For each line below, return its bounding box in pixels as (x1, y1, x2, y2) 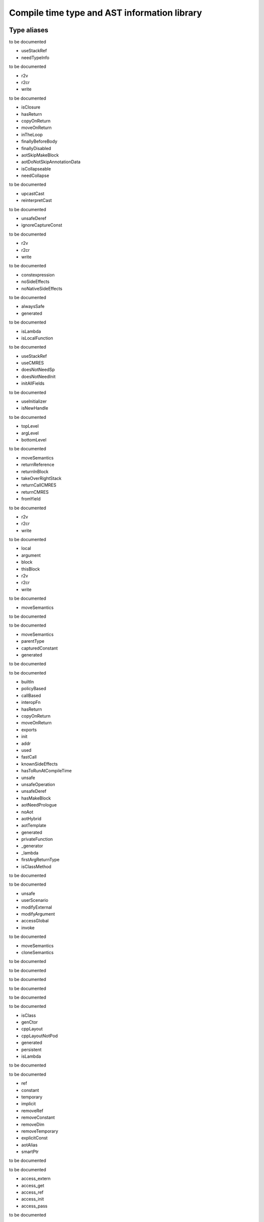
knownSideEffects (21, 761, 58, 767)
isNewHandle (21, 405, 48, 411)
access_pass (21, 1203, 48, 1209)
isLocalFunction (21, 335, 53, 341)
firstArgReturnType (21, 857, 60, 863)
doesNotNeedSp (21, 367, 55, 372)
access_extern (21, 1176, 51, 1181)
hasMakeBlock (21, 795, 51, 801)
